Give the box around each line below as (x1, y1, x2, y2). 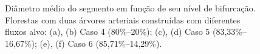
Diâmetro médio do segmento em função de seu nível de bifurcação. (5, 2, 256, 14)
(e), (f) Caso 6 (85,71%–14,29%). (39, 37, 162, 49)
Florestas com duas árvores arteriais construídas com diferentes (5, 13, 241, 26)
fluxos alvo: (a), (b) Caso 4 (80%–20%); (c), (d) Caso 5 (5, 25, 210, 38)
